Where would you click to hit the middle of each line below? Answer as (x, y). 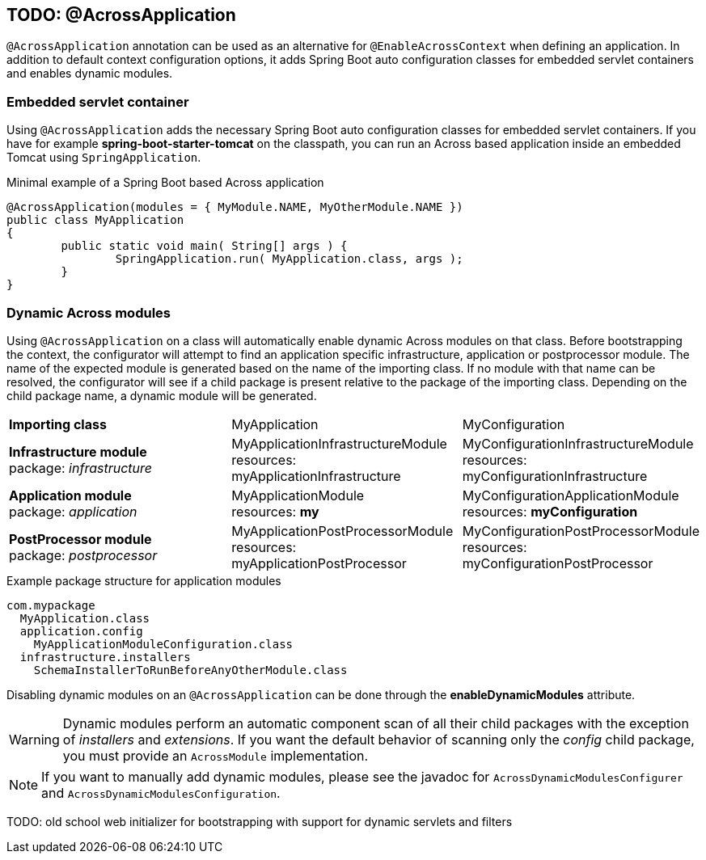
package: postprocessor (83, 555)
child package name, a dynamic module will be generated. (162, 395)
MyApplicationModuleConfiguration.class (163, 644)
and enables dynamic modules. (90, 74)
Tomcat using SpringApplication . (104, 158)
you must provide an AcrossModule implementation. (216, 755)
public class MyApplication (95, 220)
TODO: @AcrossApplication (121, 15)
